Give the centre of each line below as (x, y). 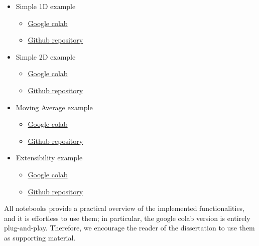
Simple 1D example (46, 6)
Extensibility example (49, 158)
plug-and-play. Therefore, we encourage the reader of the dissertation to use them (129, 228)
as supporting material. (40, 237)
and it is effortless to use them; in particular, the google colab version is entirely (127, 218)
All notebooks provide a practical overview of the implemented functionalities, (124, 208)
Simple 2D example (46, 56)
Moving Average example (54, 107)
